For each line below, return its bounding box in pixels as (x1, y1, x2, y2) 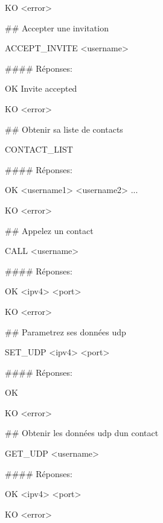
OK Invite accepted (5, 82, 77, 95)
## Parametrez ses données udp (5, 325, 126, 338)
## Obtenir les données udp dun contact (5, 426, 159, 439)
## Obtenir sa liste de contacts (5, 122, 123, 135)
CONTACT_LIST (5, 143, 73, 156)
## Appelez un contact (5, 224, 94, 236)
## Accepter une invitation (5, 21, 109, 34)
